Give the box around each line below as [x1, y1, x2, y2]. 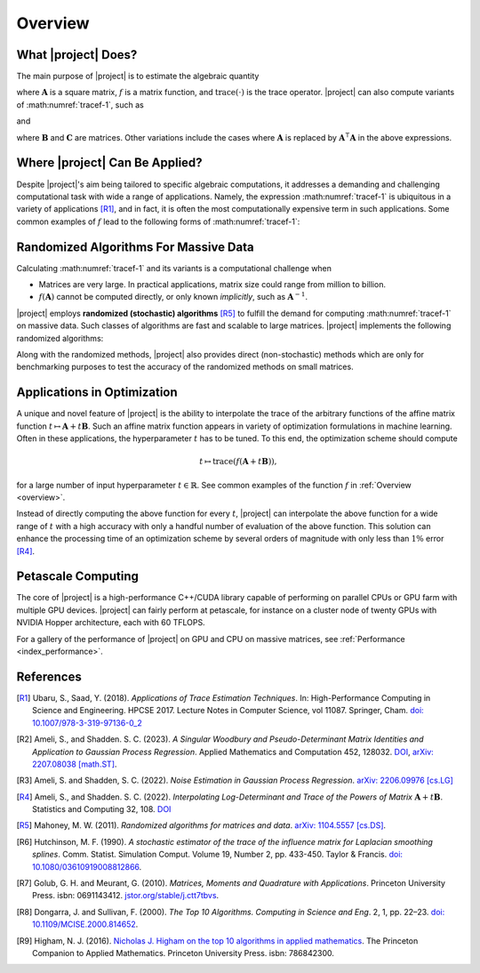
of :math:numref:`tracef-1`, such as [16, 99, 144, 110]
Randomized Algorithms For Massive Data [16, 239, 254, 254]
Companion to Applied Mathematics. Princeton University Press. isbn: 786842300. [32, 947, 335, 958]
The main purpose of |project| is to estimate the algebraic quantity [16, 71, 260, 82]
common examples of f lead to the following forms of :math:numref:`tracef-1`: [16, 216, 300, 227]
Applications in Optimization [16, 385, 178, 400]
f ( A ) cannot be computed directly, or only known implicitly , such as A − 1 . [38, 290, 308, 302]
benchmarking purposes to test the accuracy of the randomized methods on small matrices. [16, 361, 355, 373]
